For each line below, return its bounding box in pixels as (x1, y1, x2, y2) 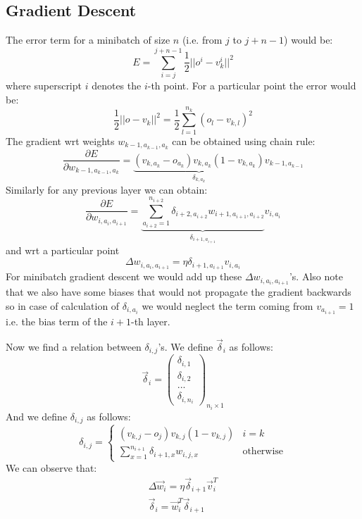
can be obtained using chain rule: (172, 133, 316, 148)
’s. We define (158, 339, 213, 354)
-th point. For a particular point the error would (147, 77, 356, 92)
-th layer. (131, 313, 170, 328)
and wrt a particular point (6, 243, 120, 258)
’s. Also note (289, 269, 343, 284)
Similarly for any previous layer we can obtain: (6, 182, 208, 196)
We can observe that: (6, 461, 97, 475)
